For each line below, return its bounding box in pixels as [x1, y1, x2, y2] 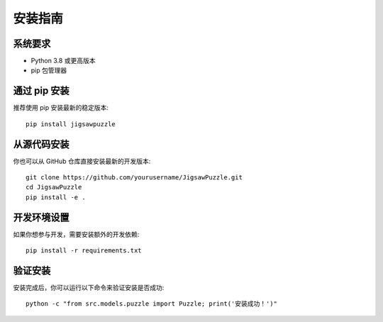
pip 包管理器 [30, 66, 67, 74]
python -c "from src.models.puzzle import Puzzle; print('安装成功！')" [26, 300, 278, 308]
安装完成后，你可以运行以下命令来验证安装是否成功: [13, 284, 165, 292]
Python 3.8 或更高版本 [30, 57, 96, 65]
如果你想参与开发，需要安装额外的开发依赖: [13, 230, 140, 238]
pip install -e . [26, 193, 86, 201]
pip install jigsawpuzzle [26, 120, 116, 128]
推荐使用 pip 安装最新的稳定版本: [13, 104, 109, 112]
